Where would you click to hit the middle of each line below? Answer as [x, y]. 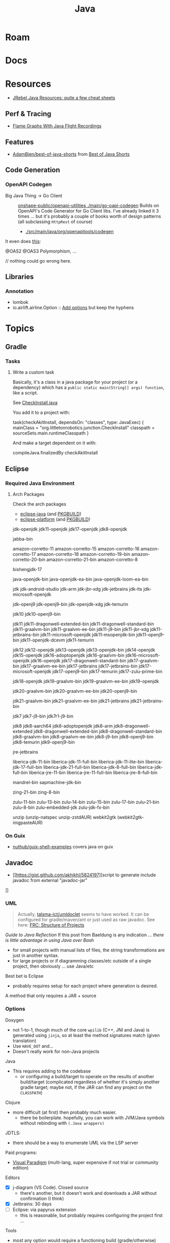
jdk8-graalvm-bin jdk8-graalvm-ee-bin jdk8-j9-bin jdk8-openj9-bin [83, 736]
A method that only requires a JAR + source [51, 996]
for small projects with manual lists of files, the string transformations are [89, 950]
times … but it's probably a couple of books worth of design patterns [90, 216]
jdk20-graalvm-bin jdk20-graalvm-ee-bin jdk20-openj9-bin [75, 691]
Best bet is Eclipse [25, 976]
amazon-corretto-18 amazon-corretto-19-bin [84, 554]
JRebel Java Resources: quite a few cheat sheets [64, 98]
